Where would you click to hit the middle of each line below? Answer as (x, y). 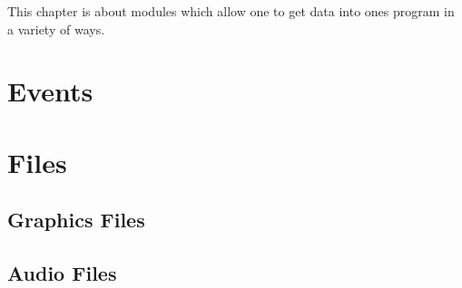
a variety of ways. (56, 29)
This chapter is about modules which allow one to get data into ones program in (231, 11)
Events (50, 91)
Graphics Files (76, 220)
